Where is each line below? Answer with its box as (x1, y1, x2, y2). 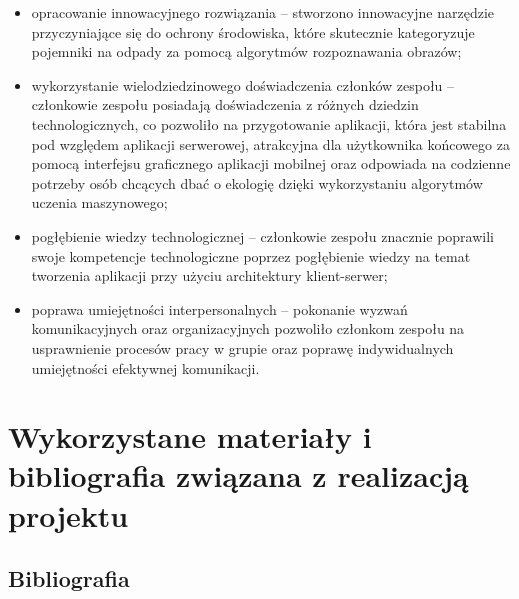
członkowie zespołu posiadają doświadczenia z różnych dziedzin (31, 94, 419, 115)
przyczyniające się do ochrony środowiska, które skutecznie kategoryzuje (31, 21, 475, 42)
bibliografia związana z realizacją (8, 455, 469, 496)
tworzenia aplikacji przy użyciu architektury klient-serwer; (31, 265, 388, 286)
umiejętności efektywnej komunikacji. (31, 357, 260, 378)
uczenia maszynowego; (31, 192, 168, 213)
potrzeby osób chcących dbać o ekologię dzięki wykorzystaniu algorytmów (31, 172, 483, 193)
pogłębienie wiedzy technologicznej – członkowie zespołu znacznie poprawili (31, 225, 494, 246)
